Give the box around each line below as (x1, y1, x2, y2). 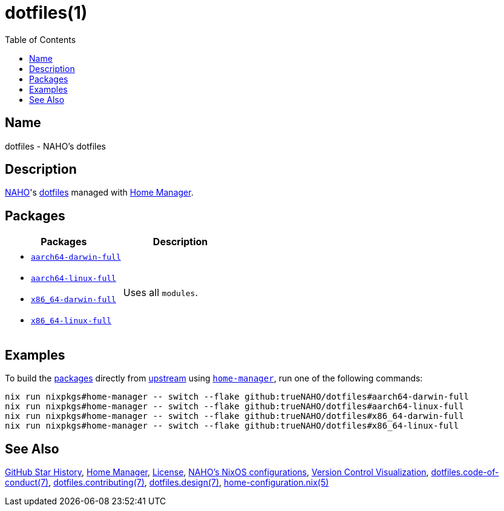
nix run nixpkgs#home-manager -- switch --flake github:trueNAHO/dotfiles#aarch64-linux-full (5, 401, 464, 412)
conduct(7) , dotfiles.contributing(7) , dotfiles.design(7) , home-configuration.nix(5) (5, 476, 329, 487)
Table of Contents (5, 34, 76, 45)
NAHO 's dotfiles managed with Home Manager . (5, 187, 194, 198)
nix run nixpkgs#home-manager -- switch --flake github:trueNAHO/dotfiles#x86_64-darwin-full (5, 411, 464, 421)
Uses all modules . (123, 286, 198, 299)
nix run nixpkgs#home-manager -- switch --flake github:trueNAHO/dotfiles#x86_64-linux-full (5, 421, 459, 431)
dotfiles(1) (5, 2, 88, 23)
